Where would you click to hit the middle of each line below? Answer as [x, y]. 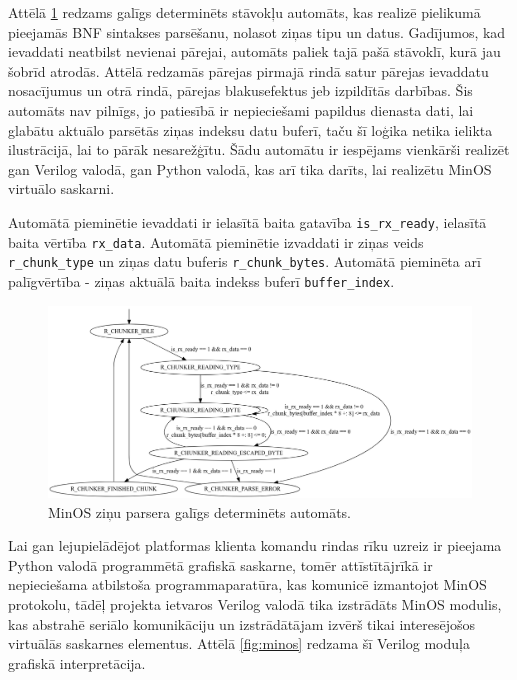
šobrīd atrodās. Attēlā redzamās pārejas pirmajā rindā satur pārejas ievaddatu [248, 70]
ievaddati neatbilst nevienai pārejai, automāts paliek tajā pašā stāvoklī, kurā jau [254, 51]
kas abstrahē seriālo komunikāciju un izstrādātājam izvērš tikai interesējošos [242, 623]
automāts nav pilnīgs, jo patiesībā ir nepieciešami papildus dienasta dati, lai [241, 109]
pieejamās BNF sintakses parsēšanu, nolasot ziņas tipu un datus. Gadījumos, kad [257, 31]
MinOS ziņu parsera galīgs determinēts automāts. [199, 511]
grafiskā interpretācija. [77, 662]
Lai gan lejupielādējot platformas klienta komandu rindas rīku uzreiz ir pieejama [255, 545]
